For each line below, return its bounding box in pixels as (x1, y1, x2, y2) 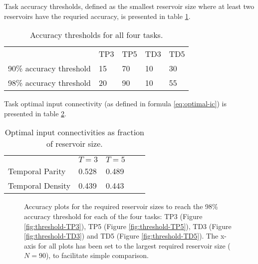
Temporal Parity (8, 165, 66, 177)
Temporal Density (8, 180, 71, 192)
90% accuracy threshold (8, 62, 91, 74)
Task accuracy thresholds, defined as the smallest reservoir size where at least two (4, 1, 255, 11)
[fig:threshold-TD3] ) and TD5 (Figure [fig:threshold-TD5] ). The (24, 231, 219, 241)
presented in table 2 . (4, 108, 66, 118)
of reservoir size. (46, 138, 103, 150)
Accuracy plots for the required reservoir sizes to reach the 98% (24, 201, 218, 212)
